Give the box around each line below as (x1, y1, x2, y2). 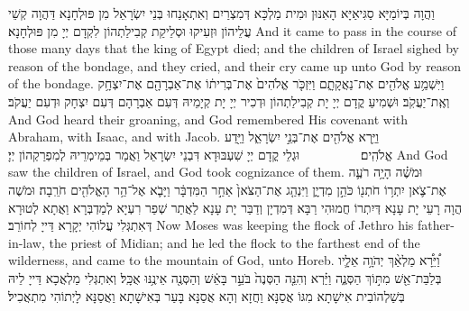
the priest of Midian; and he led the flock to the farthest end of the (49, 233, 420, 252)
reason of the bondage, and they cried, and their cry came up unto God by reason (8, 56, 462, 75)
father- (417, 215, 455, 234)
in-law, (8, 233, 45, 252)
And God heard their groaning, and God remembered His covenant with (8, 109, 409, 128)
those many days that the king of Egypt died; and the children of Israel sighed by (8, 39, 459, 58)
